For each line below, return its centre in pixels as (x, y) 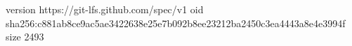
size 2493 (25, 37)
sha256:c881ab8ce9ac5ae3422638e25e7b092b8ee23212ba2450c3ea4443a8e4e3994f (176, 23)
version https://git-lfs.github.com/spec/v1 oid (105, 9)
